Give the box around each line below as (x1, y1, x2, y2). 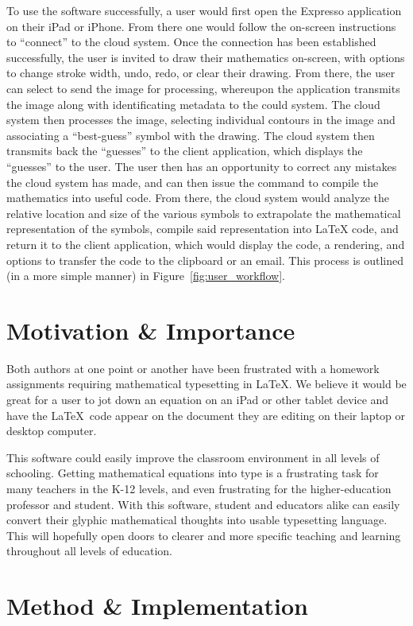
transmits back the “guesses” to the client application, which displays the (6, 142, 363, 159)
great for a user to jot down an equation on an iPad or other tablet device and (6, 391, 389, 407)
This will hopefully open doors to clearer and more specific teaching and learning (6, 527, 401, 543)
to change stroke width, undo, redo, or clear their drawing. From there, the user (6, 64, 396, 81)
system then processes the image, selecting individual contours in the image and (6, 111, 396, 128)
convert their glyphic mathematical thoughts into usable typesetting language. (6, 511, 388, 528)
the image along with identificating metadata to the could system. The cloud (6, 95, 380, 112)
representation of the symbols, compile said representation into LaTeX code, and (6, 220, 399, 237)
